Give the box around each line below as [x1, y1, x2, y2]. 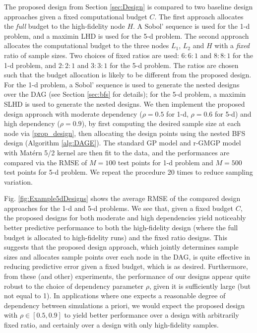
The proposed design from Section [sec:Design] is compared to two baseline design [4, 1, 253, 11]
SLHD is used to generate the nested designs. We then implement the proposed [4, 98, 245, 109]
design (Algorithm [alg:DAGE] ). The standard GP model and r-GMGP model [4, 137, 241, 148]
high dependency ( [4, 118, 60, 129]
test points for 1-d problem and [118, 157, 213, 167]
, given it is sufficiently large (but [149, 280, 251, 291]
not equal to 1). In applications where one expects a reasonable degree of [4, 290, 226, 301]
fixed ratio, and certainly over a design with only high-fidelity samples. [4, 320, 219, 330]
